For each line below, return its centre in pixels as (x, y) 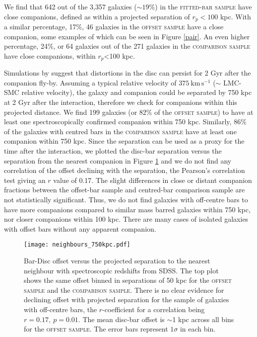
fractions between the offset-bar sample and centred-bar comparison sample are (125, 190)
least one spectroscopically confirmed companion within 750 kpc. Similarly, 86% (125, 122)
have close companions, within (50, 55)
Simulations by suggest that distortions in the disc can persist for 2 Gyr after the (128, 73)
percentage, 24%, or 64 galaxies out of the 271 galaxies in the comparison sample (127, 46)
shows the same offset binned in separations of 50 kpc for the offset (128, 280)
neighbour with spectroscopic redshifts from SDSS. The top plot (121, 270)
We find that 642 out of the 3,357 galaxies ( (70, 6)
